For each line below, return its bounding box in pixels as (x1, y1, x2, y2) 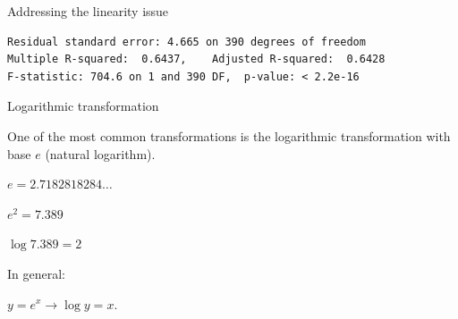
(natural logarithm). (45, 144, 156, 163)
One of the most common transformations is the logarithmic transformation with (7, 126, 451, 145)
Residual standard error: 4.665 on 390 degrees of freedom (7, 35, 366, 48)
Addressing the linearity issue (7, 2, 169, 20)
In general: (7, 264, 65, 282)
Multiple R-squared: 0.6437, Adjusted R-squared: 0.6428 (7, 53, 386, 66)
